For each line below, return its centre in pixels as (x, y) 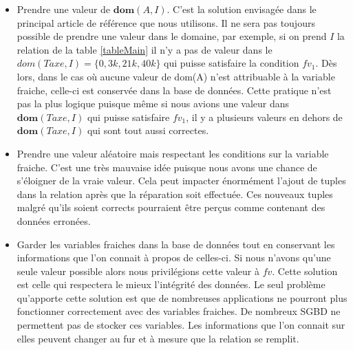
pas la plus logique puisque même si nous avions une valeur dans (153, 103)
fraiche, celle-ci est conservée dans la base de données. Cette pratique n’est (174, 90)
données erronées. (54, 220)
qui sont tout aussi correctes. (148, 130)
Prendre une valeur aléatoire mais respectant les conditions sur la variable (173, 153)
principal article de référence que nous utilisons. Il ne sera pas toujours (166, 22)
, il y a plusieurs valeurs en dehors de (264, 117)
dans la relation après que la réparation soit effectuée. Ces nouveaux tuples (175, 194)
